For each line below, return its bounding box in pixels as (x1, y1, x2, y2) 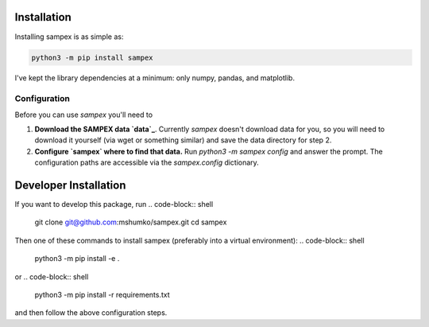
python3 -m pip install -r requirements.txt (34, 290, 170, 300)
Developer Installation (14, 179, 126, 192)
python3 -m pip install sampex (31, 53, 154, 62)
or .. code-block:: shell (14, 271, 89, 282)
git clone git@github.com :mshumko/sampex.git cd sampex (34, 217, 227, 227)
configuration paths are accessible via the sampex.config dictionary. (34, 158, 260, 167)
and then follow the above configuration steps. (14, 308, 168, 317)
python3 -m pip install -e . (34, 254, 120, 263)
